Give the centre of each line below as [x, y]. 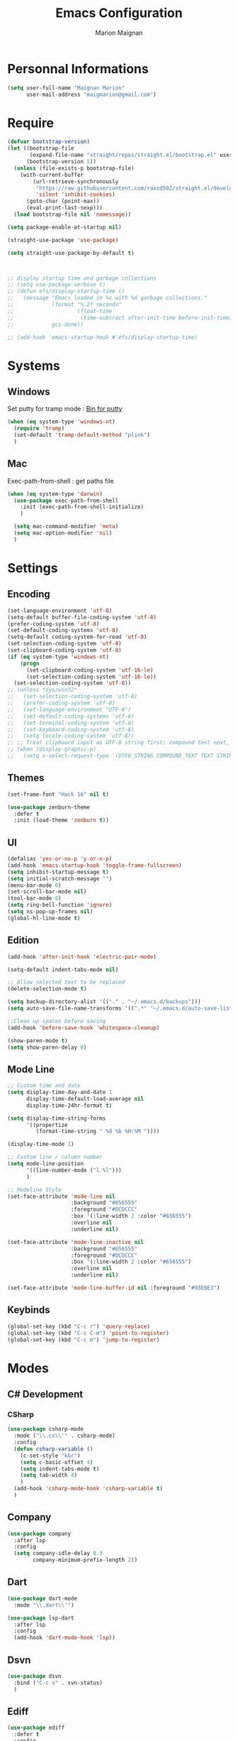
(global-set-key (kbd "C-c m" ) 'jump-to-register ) [84, 1340]
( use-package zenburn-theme [49, 807]
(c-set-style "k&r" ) [50, 1456]
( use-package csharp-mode [45, 1429]
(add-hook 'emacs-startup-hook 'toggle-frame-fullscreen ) [95, 865]
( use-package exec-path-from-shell [66, 501]
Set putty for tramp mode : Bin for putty [65, 409]
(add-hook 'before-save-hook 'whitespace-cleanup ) [84, 1027]
